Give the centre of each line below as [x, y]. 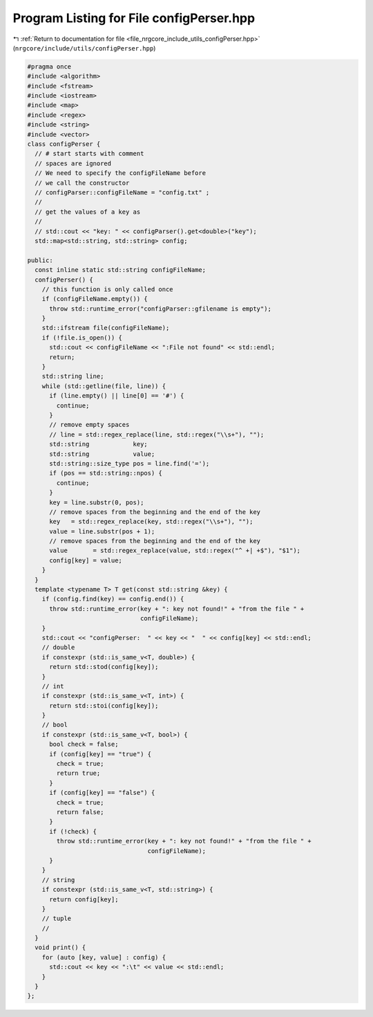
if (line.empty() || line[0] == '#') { [117, 396]
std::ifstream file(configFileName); [106, 328]
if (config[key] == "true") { [101, 754]
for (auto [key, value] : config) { [104, 957]
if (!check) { [73, 831]
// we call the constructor [82, 183]
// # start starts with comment [89, 154]
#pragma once [49, 66]
